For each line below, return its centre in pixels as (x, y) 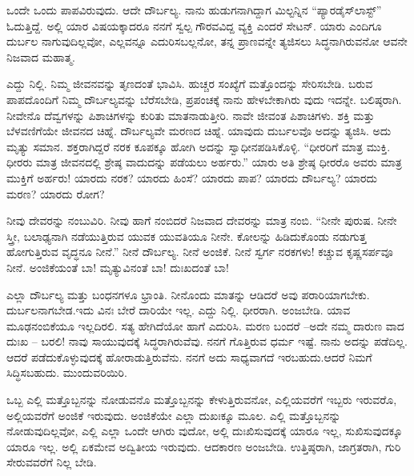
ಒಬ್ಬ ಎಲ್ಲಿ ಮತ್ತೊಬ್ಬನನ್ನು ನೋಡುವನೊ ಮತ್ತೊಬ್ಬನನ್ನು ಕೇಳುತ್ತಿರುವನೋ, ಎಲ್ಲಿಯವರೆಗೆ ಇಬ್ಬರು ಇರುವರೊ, (202, 400)
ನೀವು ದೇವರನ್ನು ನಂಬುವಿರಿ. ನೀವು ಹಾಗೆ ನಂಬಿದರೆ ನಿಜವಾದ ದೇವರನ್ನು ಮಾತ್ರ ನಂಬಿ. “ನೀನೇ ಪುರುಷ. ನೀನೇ (202, 220)
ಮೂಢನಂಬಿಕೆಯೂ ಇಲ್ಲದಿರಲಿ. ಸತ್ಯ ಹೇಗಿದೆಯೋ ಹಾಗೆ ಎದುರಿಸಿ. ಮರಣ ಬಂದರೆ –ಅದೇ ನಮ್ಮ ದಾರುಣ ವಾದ (205, 325)
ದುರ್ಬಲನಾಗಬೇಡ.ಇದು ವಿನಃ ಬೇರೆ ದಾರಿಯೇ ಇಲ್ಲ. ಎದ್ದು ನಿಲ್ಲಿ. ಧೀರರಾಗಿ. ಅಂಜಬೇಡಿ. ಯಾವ (179, 310)
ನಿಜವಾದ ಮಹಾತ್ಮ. (41, 56)
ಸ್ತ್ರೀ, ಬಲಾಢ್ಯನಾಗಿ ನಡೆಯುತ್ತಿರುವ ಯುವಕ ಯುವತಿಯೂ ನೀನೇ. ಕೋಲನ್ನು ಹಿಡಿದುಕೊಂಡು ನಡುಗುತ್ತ (187, 236)
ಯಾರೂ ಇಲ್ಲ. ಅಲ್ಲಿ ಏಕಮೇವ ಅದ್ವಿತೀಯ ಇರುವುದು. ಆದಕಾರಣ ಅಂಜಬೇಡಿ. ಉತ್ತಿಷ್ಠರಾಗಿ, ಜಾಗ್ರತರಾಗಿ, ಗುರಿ (204, 446)
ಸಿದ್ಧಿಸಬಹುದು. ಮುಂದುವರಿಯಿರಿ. (67, 372)
